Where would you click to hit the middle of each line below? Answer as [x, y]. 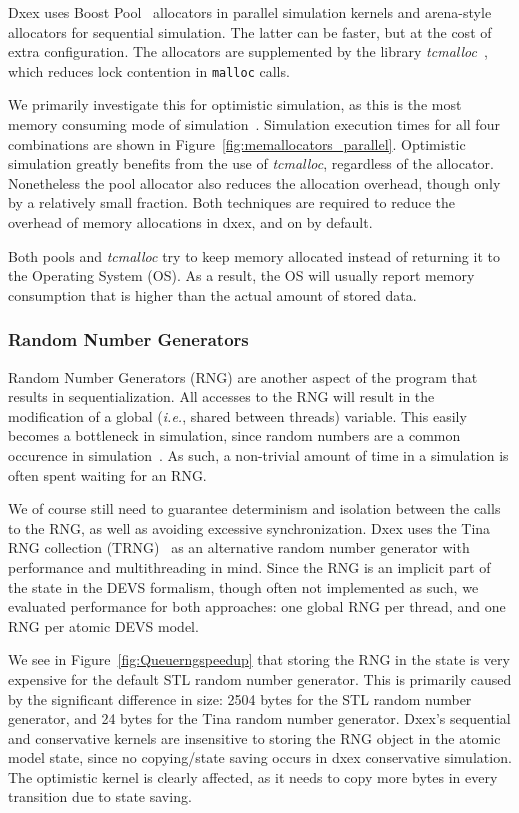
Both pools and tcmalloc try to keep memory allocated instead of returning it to [254, 255]
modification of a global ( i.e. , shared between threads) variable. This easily [237, 415]
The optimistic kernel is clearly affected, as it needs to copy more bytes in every [253, 776]
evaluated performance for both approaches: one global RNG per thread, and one [257, 606]
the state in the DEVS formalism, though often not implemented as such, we [243, 586]
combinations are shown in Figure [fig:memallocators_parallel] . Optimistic [237, 143]
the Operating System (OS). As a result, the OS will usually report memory [241, 275]
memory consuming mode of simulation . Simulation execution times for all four [254, 124]
